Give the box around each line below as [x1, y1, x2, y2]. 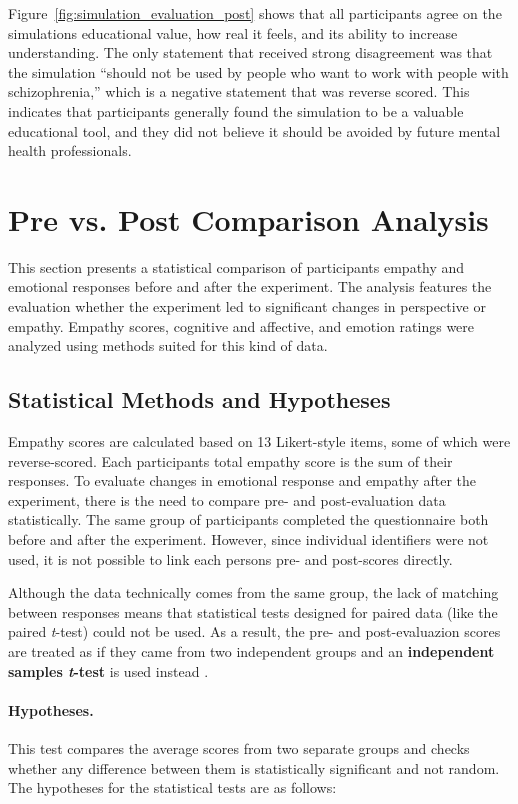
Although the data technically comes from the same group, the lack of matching [8, 582, 499, 603]
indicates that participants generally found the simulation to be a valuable [8, 100, 464, 121]
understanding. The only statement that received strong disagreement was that [8, 42, 493, 63]
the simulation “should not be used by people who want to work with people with [8, 61, 509, 82]
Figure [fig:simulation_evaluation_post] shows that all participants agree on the [8, 3, 502, 23]
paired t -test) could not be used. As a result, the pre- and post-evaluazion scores [8, 621, 501, 642]
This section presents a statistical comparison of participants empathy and [8, 256, 465, 277]
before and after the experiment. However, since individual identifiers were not [8, 529, 489, 550]
